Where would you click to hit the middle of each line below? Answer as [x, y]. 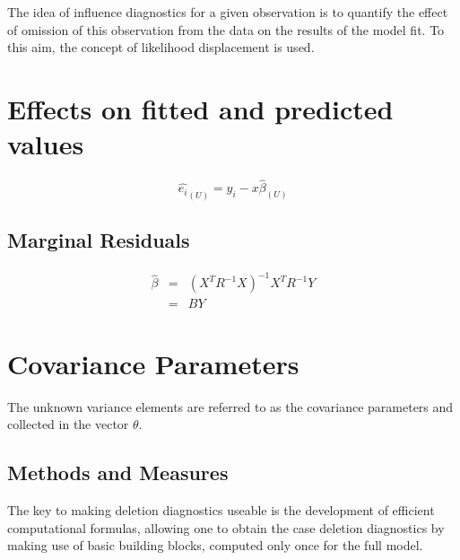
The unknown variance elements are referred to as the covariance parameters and [230, 406]
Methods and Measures [118, 472]
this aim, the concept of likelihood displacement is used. [161, 47]
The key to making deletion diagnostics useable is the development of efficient [221, 509]
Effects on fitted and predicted [200, 108]
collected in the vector [68, 424]
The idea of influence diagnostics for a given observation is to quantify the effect [228, 12]
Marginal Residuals [99, 240]
